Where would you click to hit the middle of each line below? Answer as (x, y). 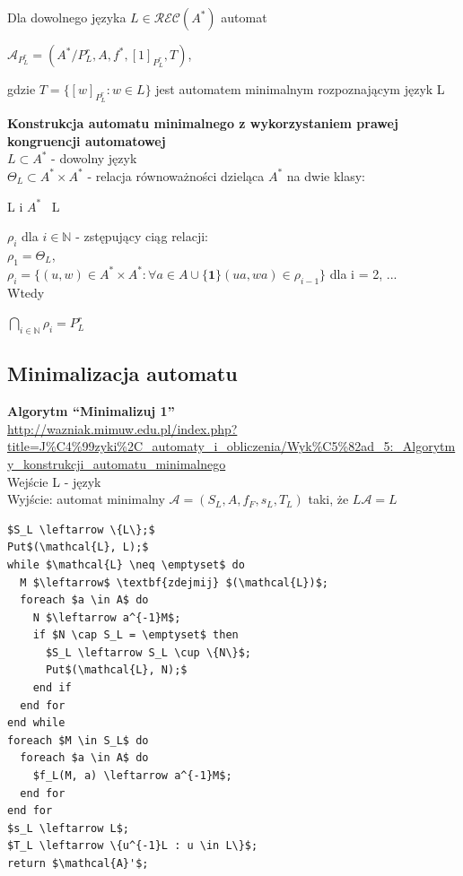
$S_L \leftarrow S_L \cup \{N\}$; (149, 652)
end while (36, 723)
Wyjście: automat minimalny (86, 499)
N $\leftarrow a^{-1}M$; (107, 617)
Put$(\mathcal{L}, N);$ (116, 670)
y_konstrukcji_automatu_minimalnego (117, 463)
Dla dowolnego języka (67, 17)
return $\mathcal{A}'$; (78, 863)
